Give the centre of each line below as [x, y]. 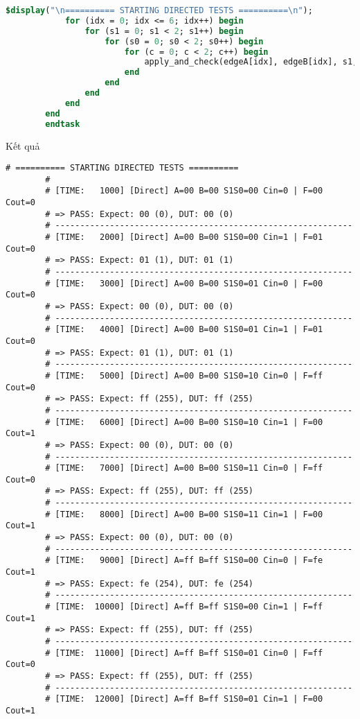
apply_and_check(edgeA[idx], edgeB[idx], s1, [251, 62]
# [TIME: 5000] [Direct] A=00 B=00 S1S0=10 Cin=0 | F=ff [184, 375]
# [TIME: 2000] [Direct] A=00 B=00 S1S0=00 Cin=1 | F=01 [184, 237]
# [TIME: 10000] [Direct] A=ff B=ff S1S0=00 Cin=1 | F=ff [184, 607]
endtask [63, 124]
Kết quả [23, 145]
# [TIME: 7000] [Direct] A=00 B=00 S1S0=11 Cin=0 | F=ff [184, 468]
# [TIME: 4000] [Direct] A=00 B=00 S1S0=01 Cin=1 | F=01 [184, 330]
